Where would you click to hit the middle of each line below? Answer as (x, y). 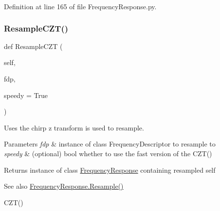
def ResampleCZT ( (33, 46)
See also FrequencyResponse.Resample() (64, 186)
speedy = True (26, 95)
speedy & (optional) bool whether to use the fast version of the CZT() (108, 153)
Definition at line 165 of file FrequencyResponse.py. (80, 6)
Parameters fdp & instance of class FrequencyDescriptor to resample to (110, 144)
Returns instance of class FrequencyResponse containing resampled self (110, 170)
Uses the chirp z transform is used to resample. (74, 127)
